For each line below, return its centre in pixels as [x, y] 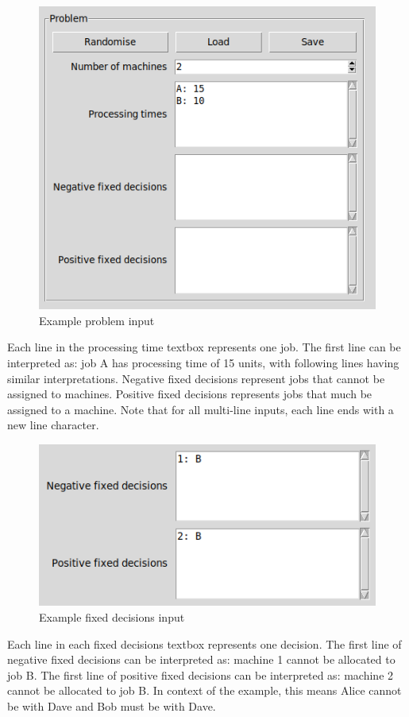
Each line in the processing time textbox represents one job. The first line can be [204, 347]
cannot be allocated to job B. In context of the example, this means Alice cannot [204, 690]
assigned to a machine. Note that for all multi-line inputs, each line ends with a [201, 409]
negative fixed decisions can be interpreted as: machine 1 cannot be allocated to [201, 659]
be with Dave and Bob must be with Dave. [112, 706]
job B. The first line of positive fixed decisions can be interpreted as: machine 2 [201, 674]
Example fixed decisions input [112, 617]
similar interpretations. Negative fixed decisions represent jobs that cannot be [196, 378]
